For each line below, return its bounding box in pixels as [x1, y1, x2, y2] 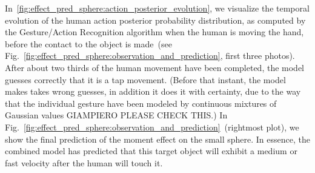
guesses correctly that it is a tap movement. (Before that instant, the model [5, 73, 286, 86]
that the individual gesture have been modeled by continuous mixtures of [5, 97, 277, 109]
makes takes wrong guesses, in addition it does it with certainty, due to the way [5, 85, 301, 98]
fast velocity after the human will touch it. [5, 156, 163, 169]
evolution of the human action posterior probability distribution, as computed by [5, 13, 306, 26]
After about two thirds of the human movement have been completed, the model [5, 61, 305, 73]
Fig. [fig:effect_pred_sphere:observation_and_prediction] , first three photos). [5, 49, 295, 62]
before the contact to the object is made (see [5, 37, 172, 50]
